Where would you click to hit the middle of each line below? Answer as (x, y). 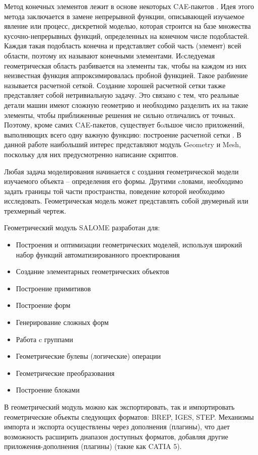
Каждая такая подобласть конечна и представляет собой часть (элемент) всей (123, 46)
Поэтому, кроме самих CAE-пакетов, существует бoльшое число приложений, (124, 125)
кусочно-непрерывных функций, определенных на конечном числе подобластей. (127, 36)
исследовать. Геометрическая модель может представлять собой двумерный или (126, 201)
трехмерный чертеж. (35, 210)
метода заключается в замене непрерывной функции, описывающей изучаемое (124, 16)
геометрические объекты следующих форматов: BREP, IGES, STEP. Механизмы (129, 416)
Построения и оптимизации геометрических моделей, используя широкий (129, 245)
